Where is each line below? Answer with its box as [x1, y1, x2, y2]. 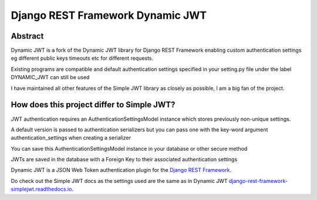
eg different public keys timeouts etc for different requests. [11, 55, 154, 62]
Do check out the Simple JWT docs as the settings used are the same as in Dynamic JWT [11, 177, 228, 184]
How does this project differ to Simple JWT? [11, 100, 176, 110]
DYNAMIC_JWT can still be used [11, 74, 90, 81]
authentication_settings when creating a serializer [11, 134, 131, 141]
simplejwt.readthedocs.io [11, 185, 72, 193]
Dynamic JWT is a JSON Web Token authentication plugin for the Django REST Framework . [11, 167, 232, 174]
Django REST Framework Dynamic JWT [11, 9, 207, 22]
